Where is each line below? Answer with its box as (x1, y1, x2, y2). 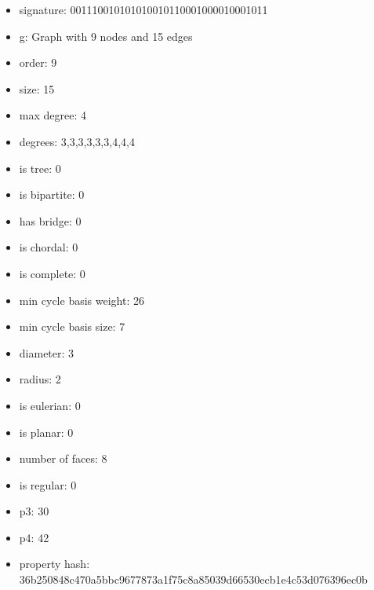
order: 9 (19, 54, 57, 71)
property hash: (19, 555, 90, 572)
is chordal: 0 (19, 239, 78, 255)
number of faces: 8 (19, 450, 107, 467)
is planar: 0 (19, 423, 74, 440)
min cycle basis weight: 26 (19, 291, 144, 308)
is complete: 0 (19, 265, 85, 281)
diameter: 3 (19, 344, 74, 361)
